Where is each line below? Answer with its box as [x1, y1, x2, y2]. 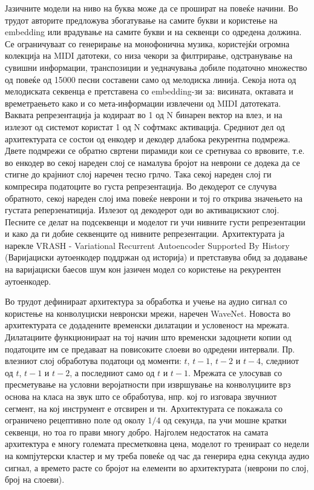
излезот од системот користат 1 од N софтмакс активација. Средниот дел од [5, 120, 285, 133]
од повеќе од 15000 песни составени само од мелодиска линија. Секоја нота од [5, 73, 296, 85]
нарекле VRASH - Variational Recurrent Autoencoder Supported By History [5, 239, 290, 251]
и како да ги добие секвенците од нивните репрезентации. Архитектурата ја [5, 227, 285, 240]
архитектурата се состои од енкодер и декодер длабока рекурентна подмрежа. [5, 132, 290, 145]
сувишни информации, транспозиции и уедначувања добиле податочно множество [5, 61, 307, 73]
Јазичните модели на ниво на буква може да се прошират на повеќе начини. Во [5, 2, 298, 14]
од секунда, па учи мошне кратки [163, 414, 287, 426]
